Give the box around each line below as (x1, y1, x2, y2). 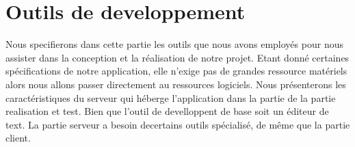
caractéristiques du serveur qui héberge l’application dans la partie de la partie (5, 90, 336, 105)
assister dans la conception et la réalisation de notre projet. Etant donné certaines (5, 50, 350, 64)
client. (5, 131, 31, 145)
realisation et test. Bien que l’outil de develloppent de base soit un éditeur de (5, 104, 329, 118)
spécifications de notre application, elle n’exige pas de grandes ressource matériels (5, 64, 347, 78)
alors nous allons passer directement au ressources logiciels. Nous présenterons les (5, 77, 346, 91)
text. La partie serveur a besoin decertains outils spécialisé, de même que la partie (5, 117, 350, 131)
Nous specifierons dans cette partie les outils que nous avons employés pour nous (5, 37, 343, 51)
